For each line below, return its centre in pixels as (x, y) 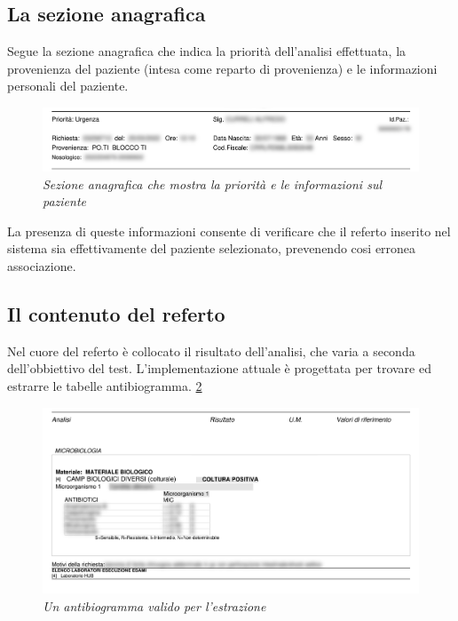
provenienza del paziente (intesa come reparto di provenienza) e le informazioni (222, 68)
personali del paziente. (68, 86)
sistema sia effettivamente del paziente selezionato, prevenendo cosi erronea (212, 248)
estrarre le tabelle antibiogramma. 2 (105, 386)
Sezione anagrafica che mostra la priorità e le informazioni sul (213, 183)
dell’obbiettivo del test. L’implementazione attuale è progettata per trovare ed (219, 368)
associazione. (42, 266)
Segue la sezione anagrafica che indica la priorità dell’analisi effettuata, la (207, 51)
